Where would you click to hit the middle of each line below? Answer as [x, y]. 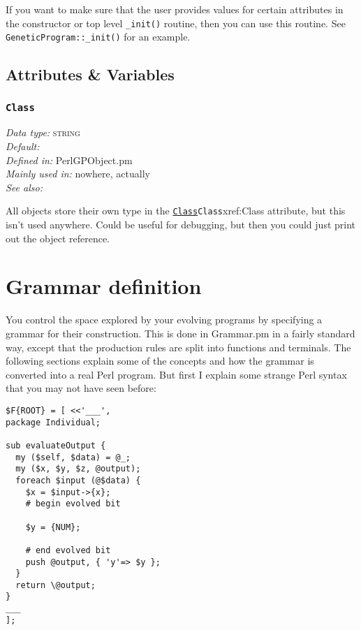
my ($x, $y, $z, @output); [78, 469]
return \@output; [56, 585]
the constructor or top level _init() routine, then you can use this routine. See [176, 23]
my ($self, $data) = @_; [73, 457]
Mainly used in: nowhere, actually [78, 174]
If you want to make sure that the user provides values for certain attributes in [175, 9]
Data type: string [43, 132]
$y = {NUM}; [53, 527]
